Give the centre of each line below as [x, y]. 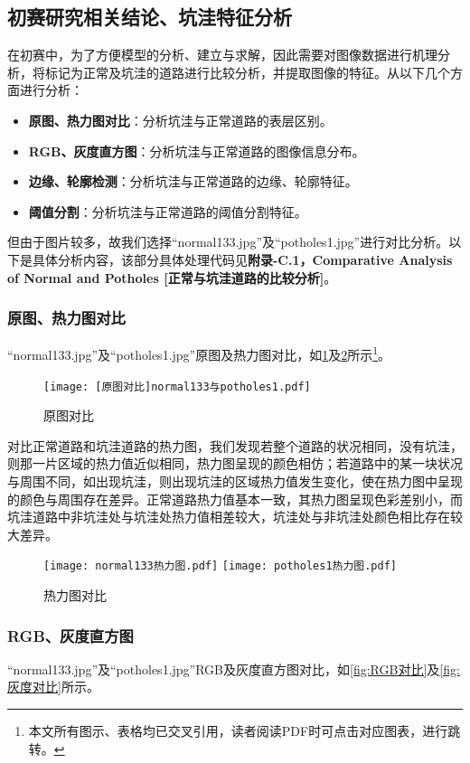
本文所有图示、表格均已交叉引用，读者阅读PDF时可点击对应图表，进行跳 [244, 731]
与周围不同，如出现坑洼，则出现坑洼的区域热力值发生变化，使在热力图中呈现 [235, 481]
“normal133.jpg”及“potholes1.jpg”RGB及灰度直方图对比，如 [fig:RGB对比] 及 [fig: [234, 669]
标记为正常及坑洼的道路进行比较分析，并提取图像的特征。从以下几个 [247, 72]
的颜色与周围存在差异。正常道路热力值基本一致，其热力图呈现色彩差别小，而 [235, 499]
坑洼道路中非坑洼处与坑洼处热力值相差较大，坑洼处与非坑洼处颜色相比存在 [229, 517]
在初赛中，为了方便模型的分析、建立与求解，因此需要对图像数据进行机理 [222, 55]
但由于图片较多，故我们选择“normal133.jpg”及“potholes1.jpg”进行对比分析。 [228, 242]
